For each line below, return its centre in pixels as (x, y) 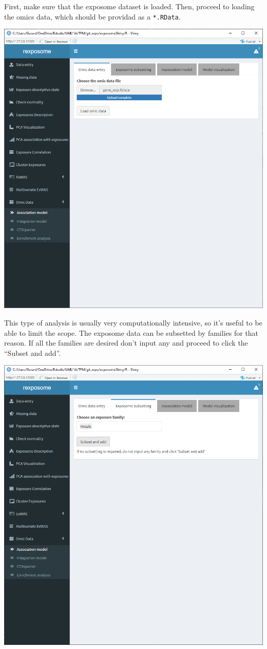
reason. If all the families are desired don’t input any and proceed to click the (126, 343)
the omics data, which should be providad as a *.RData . (92, 16)
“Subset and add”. (33, 353)
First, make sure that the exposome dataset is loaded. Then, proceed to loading (129, 6)
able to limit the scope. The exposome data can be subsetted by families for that (131, 332)
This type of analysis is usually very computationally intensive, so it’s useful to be (133, 323)
